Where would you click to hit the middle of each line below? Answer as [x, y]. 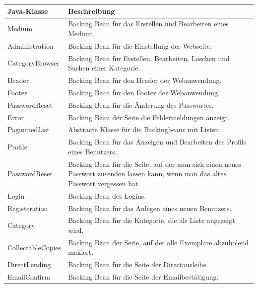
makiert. [81, 252]
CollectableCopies [34, 247]
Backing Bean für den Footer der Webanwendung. [144, 92]
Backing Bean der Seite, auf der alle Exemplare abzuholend [159, 242]
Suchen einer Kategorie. [104, 68]
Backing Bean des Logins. [107, 195]
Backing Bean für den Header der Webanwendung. [145, 80]
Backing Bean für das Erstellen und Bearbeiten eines [148, 24]
